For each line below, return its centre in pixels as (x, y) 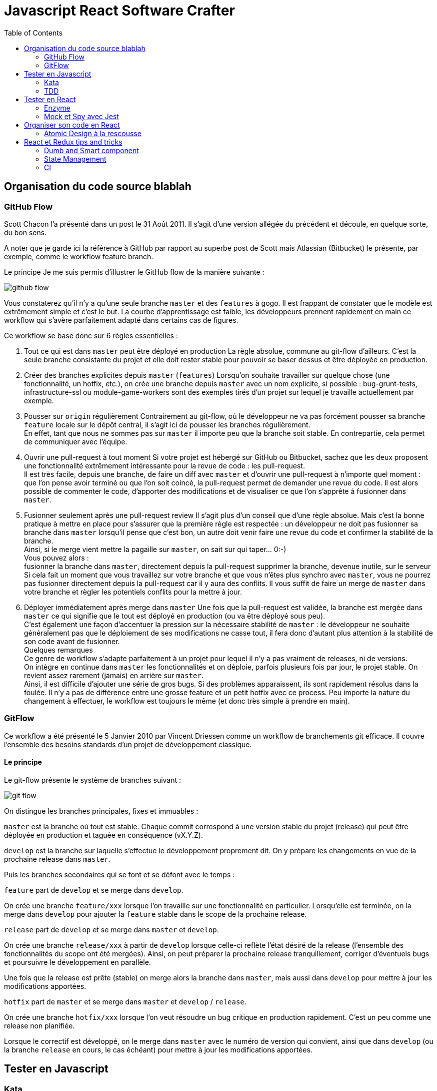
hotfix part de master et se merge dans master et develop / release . (125, 1001)
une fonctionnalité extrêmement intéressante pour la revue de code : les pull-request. (164, 465)
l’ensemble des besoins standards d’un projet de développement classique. (128, 744)
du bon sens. (25, 232)
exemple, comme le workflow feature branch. (79, 256)
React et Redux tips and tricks (73, 142)
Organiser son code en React (72, 125)
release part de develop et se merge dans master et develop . (111, 929)
